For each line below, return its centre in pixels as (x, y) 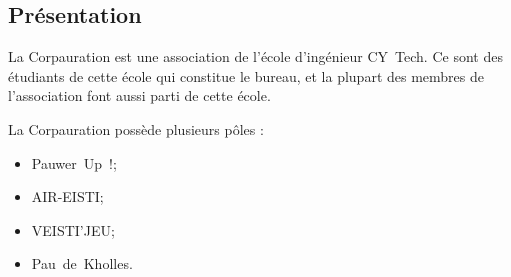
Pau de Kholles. (82, 263)
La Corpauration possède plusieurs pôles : (136, 128)
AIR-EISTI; (67, 196)
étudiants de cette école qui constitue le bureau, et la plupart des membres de (246, 75)
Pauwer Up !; (74, 162)
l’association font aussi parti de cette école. (139, 95)
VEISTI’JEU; (73, 229)
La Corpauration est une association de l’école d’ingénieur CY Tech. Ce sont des (255, 56)
